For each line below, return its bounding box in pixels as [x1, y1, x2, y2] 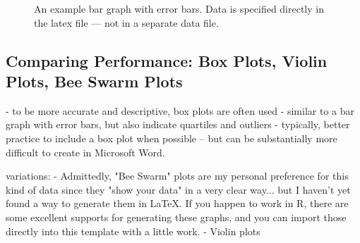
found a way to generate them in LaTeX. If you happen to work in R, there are [6, 196, 349, 211]
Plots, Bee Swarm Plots [6, 70, 183, 92]
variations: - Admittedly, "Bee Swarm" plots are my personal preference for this [6, 168, 349, 183]
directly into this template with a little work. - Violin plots [6, 223, 260, 238]
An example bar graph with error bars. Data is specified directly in [34, 1, 324, 15]
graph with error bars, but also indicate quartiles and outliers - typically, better [6, 117, 350, 132]
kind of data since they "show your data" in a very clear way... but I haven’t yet [6, 182, 351, 197]
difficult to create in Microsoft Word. [6, 144, 165, 159]
